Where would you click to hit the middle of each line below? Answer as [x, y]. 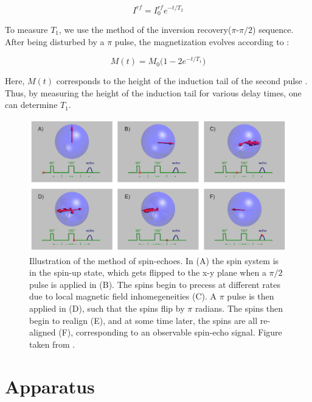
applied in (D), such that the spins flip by [107, 308]
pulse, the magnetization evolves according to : [202, 41]
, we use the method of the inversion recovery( [145, 29]
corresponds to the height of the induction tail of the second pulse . [182, 81]
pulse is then [251, 296]
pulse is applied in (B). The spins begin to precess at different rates [155, 284]
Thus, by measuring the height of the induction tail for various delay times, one [153, 92]
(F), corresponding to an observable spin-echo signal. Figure [170, 332]
